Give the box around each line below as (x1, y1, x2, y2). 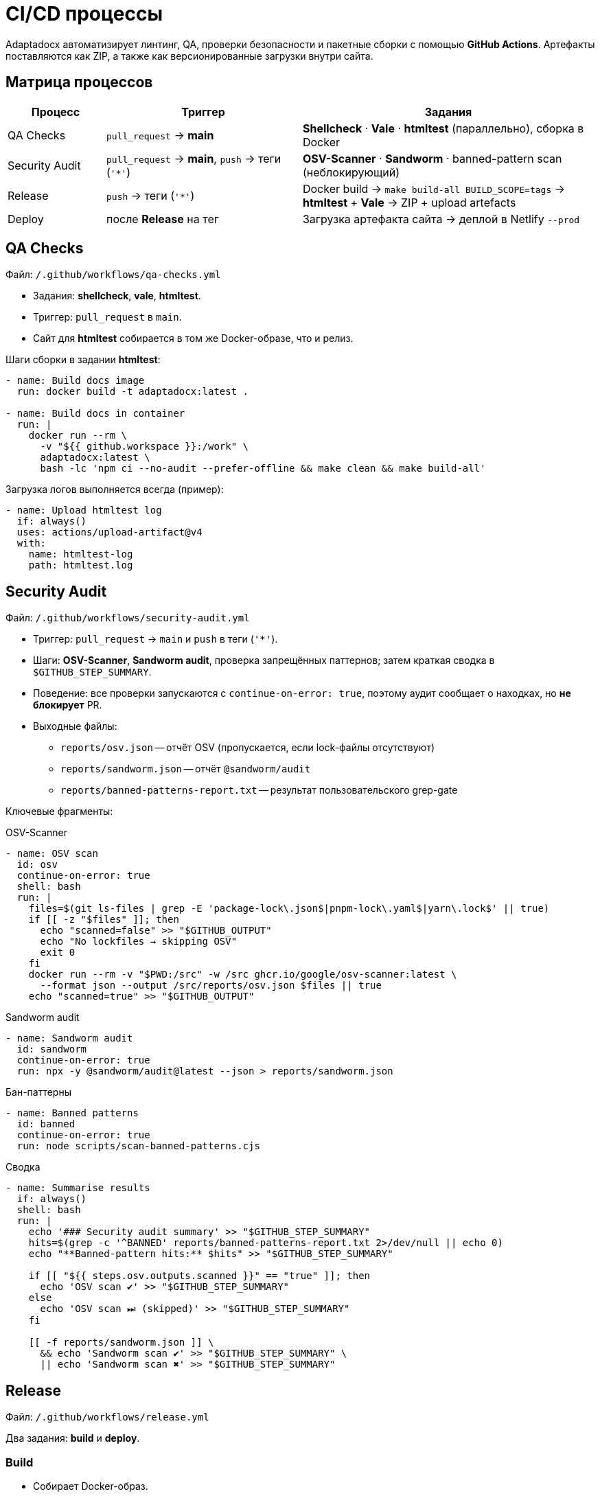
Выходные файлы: (33, 720, 117, 733)
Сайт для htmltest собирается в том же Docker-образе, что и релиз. (33, 332, 354, 345)
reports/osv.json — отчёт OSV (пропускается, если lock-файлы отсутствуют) (60, 741, 435, 754)
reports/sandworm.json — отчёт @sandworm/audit (60, 763, 311, 775)
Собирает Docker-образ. (33, 1480, 148, 1492)
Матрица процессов (5, 73, 153, 91)
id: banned (16, 1118, 76, 1130)
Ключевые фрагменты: (5, 805, 113, 818)
